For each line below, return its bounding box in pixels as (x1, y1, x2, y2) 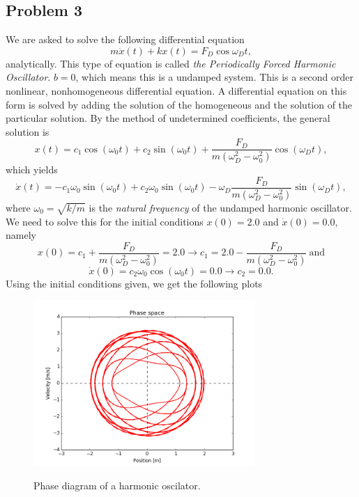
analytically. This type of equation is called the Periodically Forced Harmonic (6, 56, 336, 70)
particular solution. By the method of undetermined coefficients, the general (6, 111, 330, 125)
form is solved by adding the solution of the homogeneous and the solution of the (6, 97, 353, 111)
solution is (6, 124, 49, 139)
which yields (6, 162, 58, 177)
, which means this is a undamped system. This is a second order (75, 70, 354, 84)
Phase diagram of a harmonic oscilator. (33, 478, 201, 493)
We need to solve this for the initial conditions (6, 214, 204, 228)
